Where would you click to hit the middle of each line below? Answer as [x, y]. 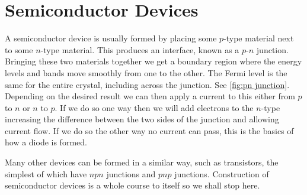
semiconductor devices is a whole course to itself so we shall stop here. [132, 185]
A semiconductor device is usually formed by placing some [111, 38]
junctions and [131, 173]
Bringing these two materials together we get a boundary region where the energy [153, 61]
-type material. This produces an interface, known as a [140, 49]
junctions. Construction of [222, 173]
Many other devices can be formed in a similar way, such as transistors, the [142, 162]
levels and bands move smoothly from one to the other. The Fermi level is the [146, 72]
